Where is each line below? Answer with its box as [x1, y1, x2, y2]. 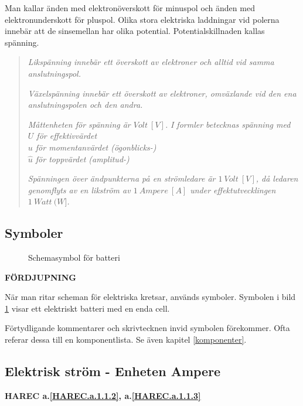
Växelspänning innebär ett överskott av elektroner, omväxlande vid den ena [28, 87, 297, 99]
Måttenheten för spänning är [28, 118, 131, 130]
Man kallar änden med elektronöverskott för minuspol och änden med [5, 2, 255, 13]
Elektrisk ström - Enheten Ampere [5, 362, 221, 380]
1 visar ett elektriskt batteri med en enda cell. [5, 302, 170, 314]
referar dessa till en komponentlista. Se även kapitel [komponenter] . [5, 333, 247, 346]
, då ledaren [256, 172, 298, 185]
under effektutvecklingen [190, 183, 276, 196]
